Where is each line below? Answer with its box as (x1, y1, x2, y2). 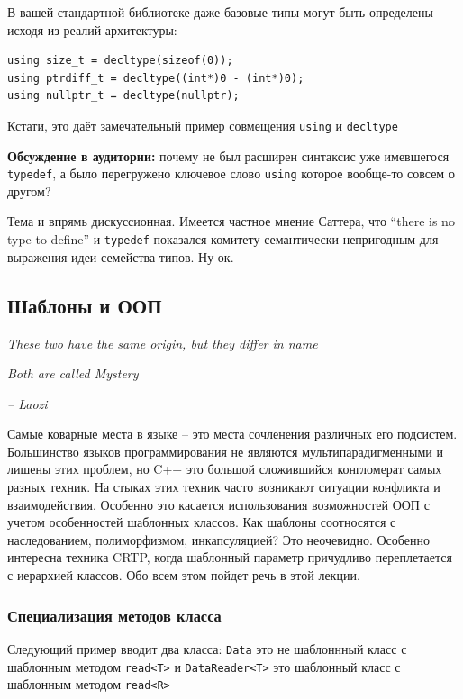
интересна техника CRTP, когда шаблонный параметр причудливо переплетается (7, 548, 452, 567)
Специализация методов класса (7, 604, 222, 626)
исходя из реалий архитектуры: (7, 20, 177, 39)
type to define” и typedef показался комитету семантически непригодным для (7, 230, 439, 249)
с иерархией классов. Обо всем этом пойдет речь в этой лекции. (7, 566, 360, 585)
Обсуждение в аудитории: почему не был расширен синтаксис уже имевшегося (7, 146, 449, 165)
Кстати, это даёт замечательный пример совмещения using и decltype (7, 115, 398, 134)
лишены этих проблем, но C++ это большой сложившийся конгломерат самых (7, 459, 442, 478)
